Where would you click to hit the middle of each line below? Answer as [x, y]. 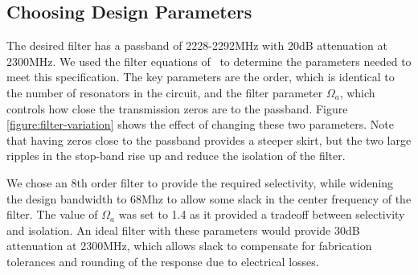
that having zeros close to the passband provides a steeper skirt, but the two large [209, 140]
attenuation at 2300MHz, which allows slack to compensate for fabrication [189, 246]
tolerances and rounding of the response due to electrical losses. [163, 261]
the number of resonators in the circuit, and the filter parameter [165, 92]
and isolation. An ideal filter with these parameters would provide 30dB [183, 230]
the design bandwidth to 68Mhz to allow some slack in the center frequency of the [209, 198]
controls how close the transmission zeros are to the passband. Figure [177, 108]
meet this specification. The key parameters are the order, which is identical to [201, 77]
